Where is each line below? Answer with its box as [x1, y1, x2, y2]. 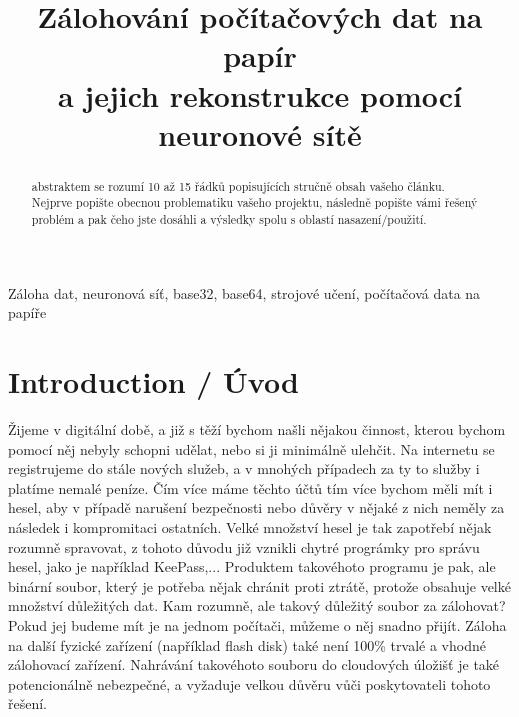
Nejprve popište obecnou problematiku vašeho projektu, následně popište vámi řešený [31, 194, 478, 211]
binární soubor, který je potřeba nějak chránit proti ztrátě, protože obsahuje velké [8, 575, 511, 596]
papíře [8, 302, 47, 323]
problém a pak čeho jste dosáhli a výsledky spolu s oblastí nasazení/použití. [31, 211, 427, 228]
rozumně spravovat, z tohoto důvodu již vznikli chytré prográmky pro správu [8, 536, 480, 557]
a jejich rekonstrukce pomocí [57, 74, 463, 115]
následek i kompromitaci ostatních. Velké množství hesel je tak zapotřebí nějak [8, 516, 492, 537]
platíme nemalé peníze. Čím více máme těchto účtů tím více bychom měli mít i [8, 477, 493, 498]
